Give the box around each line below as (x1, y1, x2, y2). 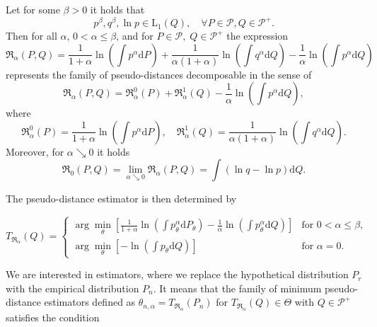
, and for (116, 28, 153, 43)
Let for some (6, 2, 60, 16)
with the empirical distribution (6, 280, 139, 295)
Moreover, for (6, 144, 64, 159)
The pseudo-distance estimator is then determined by (6, 191, 237, 206)
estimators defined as (44, 294, 136, 309)
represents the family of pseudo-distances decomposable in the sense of (6, 67, 312, 81)
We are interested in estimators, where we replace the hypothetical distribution (6, 267, 349, 282)
